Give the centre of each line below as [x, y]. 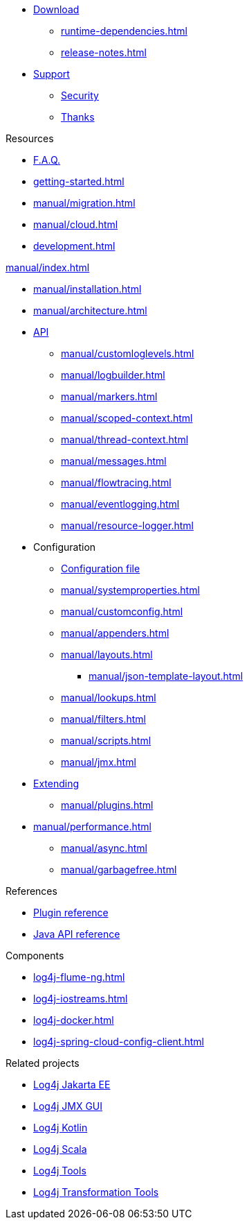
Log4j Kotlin [61, 1128]
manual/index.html [48, 267]
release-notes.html [104, 52]
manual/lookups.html [109, 697]
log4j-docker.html [74, 1020]
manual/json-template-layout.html [166, 676]
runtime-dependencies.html [124, 31]
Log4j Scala [60, 1149]
